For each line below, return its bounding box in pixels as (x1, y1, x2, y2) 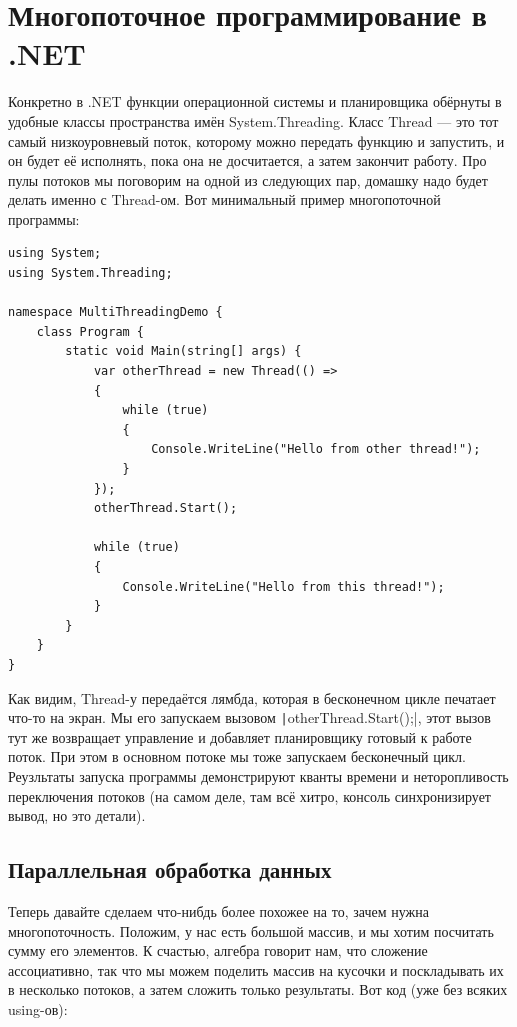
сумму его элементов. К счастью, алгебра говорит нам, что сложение (8, 940, 428, 961)
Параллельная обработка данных (8, 854, 332, 885)
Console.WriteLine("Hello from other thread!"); (151, 442, 481, 457)
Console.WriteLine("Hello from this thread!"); (122, 579, 445, 594)
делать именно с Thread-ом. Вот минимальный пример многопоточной (8, 189, 441, 210)
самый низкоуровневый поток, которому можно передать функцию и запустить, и (8, 130, 505, 151)
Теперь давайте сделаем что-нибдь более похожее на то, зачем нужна (8, 900, 429, 921)
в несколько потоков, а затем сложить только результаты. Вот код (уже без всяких (8, 979, 508, 1000)
